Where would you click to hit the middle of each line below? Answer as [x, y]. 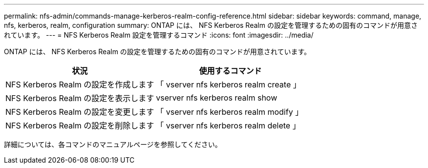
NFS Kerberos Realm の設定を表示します [80, 98]
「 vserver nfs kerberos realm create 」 [228, 84]
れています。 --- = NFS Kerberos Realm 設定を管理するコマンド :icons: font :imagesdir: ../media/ [159, 35]
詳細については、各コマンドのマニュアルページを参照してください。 [113, 144]
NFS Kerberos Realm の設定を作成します [80, 84]
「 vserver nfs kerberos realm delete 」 [228, 126]
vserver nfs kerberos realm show [217, 98]
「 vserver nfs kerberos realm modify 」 [230, 112]
